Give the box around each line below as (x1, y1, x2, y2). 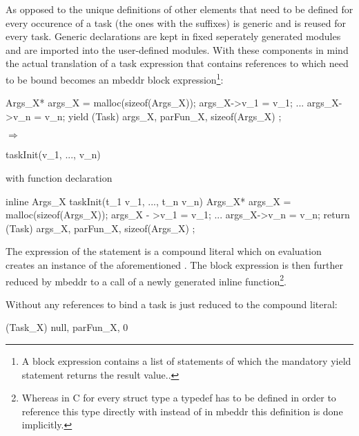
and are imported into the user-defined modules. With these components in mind (6, 42, 349, 57)
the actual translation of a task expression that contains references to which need (6, 56, 349, 70)
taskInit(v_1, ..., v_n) (6, 147, 101, 162)
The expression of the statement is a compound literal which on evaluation (6, 244, 322, 258)
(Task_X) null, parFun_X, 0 (6, 320, 128, 334)
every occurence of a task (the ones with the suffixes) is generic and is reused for (6, 15, 346, 30)
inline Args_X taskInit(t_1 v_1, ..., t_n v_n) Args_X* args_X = (6, 193, 291, 208)
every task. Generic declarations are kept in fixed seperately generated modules (6, 29, 341, 44)
